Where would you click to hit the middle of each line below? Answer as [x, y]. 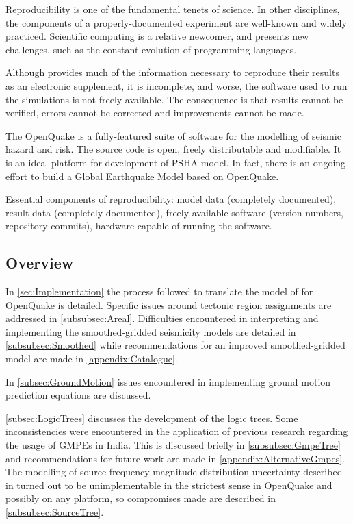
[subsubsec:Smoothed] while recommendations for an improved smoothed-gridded [175, 345]
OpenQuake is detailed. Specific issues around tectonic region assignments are [169, 304]
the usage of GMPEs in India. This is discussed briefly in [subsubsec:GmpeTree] [173, 445]
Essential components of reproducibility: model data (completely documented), [171, 199]
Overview [40, 263]
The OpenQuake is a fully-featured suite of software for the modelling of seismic [173, 135]
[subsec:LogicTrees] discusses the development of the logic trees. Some [152, 417]
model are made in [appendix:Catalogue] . [92, 359]
